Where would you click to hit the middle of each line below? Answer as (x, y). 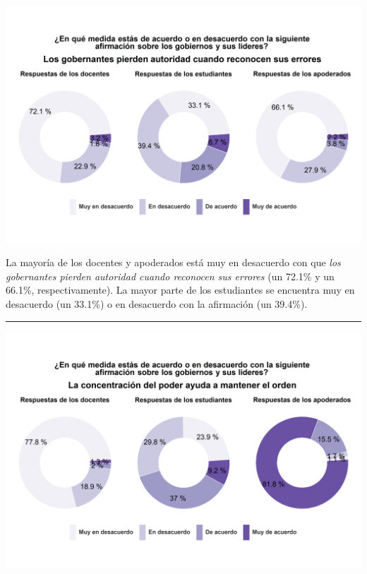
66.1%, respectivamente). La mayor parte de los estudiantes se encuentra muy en (180, 290)
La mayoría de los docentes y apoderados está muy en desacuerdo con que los (173, 262)
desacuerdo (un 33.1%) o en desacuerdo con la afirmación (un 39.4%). (157, 304)
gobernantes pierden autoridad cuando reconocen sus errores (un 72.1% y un (170, 276)
